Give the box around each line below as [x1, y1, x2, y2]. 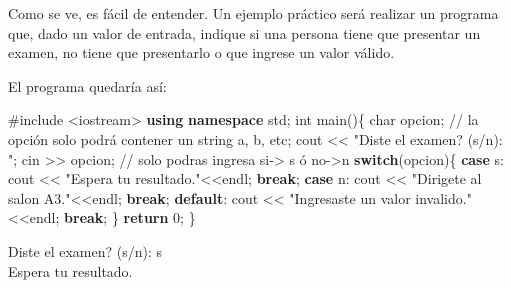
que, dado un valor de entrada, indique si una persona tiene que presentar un [8, 22, 481, 43]
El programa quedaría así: [8, 75, 167, 96]
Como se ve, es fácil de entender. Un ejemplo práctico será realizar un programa [8, 3, 499, 23]
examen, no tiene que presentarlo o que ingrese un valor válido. [8, 42, 395, 63]
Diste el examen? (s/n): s [8, 240, 162, 261]
